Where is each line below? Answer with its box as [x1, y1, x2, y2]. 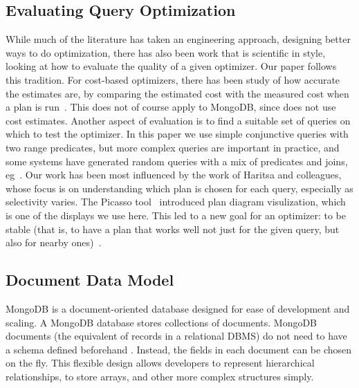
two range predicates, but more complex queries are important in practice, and [6, 140, 340, 154]
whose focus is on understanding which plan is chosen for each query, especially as [6, 181, 353, 195]
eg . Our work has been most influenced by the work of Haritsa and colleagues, [6, 167, 342, 182]
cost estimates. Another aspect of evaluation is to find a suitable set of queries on [6, 113, 351, 127]
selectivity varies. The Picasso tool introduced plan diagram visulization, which [6, 194, 346, 209]
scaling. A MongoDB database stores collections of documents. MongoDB [6, 315, 317, 329]
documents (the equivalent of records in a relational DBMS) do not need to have [6, 329, 347, 343]
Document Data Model [6, 269, 174, 290]
